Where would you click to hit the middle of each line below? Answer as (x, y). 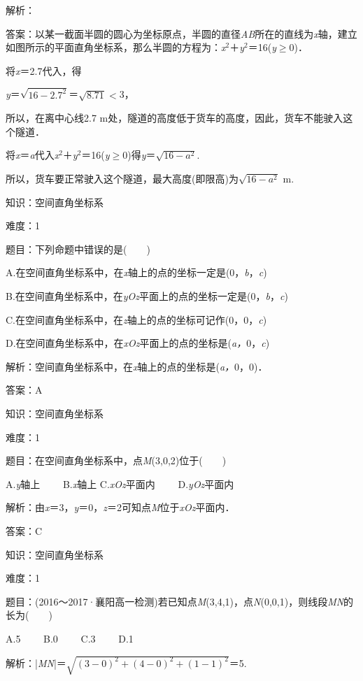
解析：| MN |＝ (36, 662)
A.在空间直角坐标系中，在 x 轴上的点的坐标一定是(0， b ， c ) (136, 272)
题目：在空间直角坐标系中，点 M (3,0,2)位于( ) (116, 460)
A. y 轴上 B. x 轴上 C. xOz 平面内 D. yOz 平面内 (120, 483)
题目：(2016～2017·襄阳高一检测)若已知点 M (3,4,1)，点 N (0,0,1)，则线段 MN (175, 601)
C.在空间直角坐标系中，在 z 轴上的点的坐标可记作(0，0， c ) (136, 319)
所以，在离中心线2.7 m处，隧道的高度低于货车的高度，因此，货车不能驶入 (175, 118)
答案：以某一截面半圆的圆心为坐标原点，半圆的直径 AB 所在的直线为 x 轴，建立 (181, 33)
